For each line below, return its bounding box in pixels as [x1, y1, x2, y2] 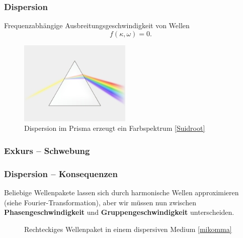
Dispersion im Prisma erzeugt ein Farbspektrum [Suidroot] [24, 123, 205, 133]
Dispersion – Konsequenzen [4, 167, 118, 180]
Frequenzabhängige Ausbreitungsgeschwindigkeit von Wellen [4, 20, 190, 31]
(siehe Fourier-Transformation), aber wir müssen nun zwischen [4, 197, 196, 207]
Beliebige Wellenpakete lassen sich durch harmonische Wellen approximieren [4, 187, 239, 198]
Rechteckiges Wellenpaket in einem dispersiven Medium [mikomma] [24, 223, 232, 234]
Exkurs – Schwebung [4, 144, 90, 156]
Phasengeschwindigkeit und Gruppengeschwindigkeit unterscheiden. [4, 207, 234, 217]
